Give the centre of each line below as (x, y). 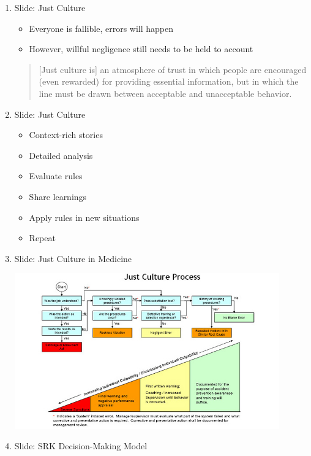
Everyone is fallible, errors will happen (101, 28)
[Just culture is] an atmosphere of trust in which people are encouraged (173, 69)
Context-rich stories (66, 135)
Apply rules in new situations (84, 217)
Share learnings (58, 196)
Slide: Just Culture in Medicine (73, 258)
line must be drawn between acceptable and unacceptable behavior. (165, 93)
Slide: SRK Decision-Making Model (81, 446)
